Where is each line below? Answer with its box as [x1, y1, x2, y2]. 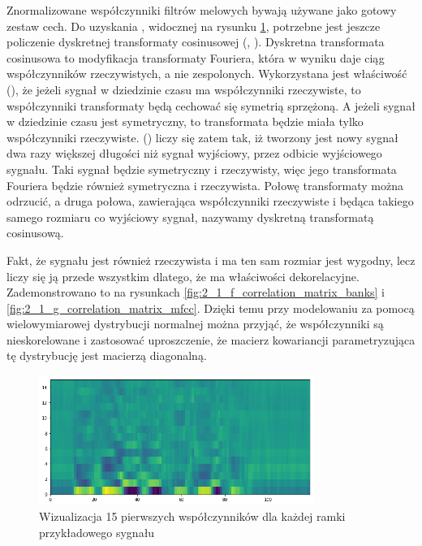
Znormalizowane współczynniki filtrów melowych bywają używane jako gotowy [6, 2, 397, 18]
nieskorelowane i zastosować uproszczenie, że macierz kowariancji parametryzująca [6, 331, 416, 348]
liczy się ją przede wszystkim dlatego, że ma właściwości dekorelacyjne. [6, 267, 360, 284]
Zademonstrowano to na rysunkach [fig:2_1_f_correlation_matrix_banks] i [6, 284, 385, 301]
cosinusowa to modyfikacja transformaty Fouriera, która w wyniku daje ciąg [6, 49, 385, 66]
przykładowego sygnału [39, 523, 155, 540]
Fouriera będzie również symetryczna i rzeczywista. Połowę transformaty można [6, 176, 403, 193]
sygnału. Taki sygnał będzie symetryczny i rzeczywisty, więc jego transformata [6, 160, 397, 177]
